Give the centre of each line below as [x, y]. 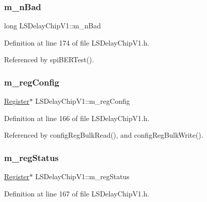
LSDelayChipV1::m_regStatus [82, 176]
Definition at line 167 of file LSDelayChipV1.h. [77, 193]
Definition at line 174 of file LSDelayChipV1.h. [77, 42]
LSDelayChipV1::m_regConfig [82, 101]
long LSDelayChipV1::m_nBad [53, 26]
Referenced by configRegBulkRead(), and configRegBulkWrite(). [104, 135]
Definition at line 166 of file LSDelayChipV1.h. [77, 118]
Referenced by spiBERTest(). [49, 59]
